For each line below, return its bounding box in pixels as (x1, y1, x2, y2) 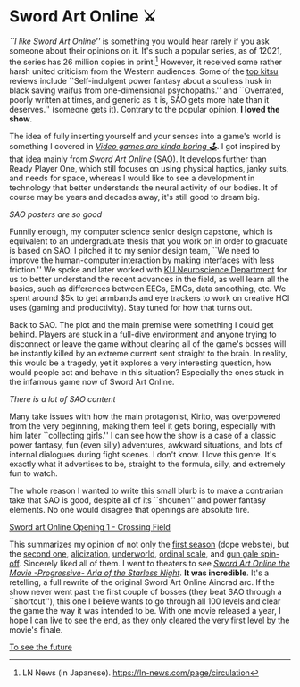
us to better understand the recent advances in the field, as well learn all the (9, 273, 290, 284)
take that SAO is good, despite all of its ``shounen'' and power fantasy (9, 494, 266, 506)
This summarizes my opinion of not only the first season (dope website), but (9, 539, 290, 549)
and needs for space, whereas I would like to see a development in (9, 172, 255, 183)
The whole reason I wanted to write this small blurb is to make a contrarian (9, 485, 284, 496)
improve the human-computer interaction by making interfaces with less (9, 255, 275, 265)
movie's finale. (9, 624, 63, 635)
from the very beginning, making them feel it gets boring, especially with (9, 420, 276, 431)
